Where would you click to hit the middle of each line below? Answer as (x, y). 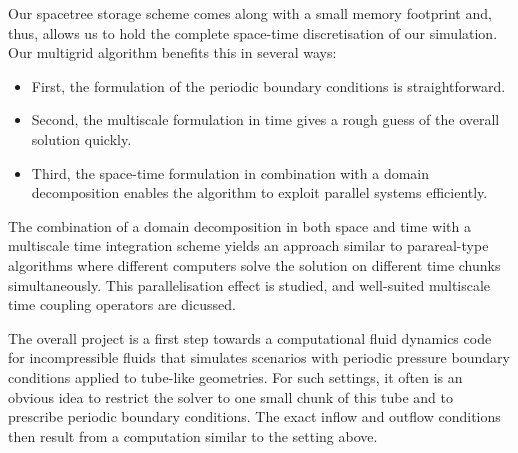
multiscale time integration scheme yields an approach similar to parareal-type (248, 245)
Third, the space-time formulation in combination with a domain (230, 172)
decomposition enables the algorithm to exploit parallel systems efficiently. (259, 192)
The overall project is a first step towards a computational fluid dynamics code (250, 337)
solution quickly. (81, 138)
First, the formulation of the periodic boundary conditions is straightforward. (268, 85)
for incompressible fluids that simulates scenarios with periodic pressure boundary (259, 357)
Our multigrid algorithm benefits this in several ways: (172, 52)
